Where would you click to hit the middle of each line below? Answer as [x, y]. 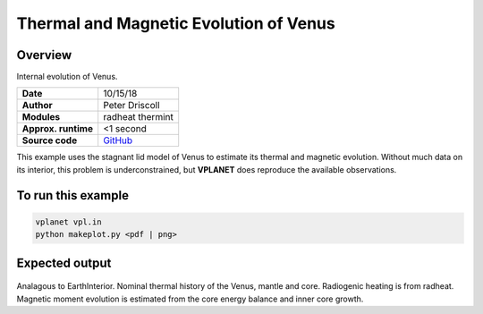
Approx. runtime [58, 129]
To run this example [73, 195]
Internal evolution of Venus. [67, 77]
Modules [41, 117]
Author [37, 106]
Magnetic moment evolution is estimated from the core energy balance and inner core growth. [190, 299]
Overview [44, 55]
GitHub [118, 140]
